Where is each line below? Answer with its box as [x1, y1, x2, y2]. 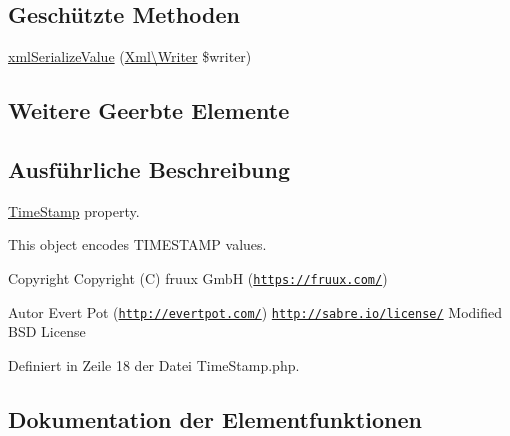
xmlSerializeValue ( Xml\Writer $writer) [8, 46, 252, 67]
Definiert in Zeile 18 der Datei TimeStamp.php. [8, 354, 300, 375]
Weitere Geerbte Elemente [8, 95, 290, 126]
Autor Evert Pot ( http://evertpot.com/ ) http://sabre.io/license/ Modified [8, 301, 503, 322]
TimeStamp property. [8, 200, 140, 221]
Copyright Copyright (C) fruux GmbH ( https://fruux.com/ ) [8, 267, 388, 288]
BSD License [8, 321, 86, 342]
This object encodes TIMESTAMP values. [8, 234, 267, 255]
